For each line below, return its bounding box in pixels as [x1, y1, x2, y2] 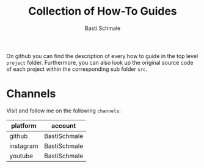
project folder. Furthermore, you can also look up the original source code [6, 59, 194, 66]
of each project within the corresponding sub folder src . [6, 65, 148, 73]
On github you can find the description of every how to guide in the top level [6, 52, 199, 59]
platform [11, 121, 37, 130]
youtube [9, 152, 34, 160]
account [51, 121, 76, 130]
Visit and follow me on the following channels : [6, 107, 121, 114]
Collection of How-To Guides [28, 4, 177, 18]
